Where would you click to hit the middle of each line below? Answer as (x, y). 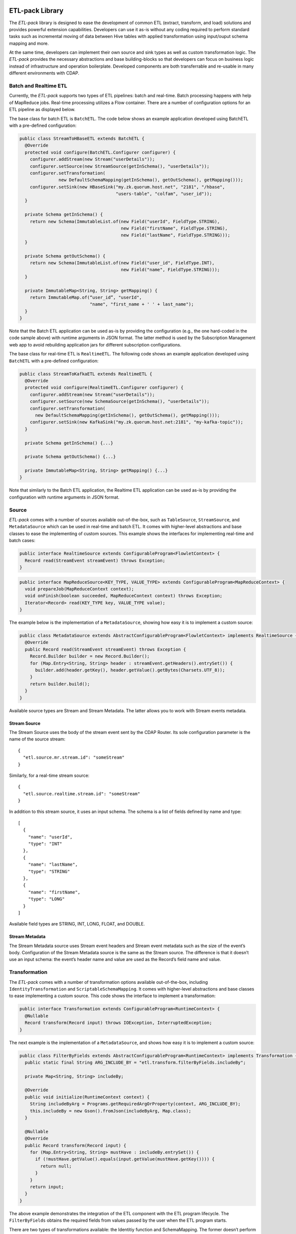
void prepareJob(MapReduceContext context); (79, 589)
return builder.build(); (60, 684)
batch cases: (22, 540)
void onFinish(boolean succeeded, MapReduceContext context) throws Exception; (124, 596)
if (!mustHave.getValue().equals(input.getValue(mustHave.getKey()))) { (125, 1159)
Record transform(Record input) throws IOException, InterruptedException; (118, 1023)
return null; (56, 1166)
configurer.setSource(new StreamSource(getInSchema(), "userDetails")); (120, 166)
